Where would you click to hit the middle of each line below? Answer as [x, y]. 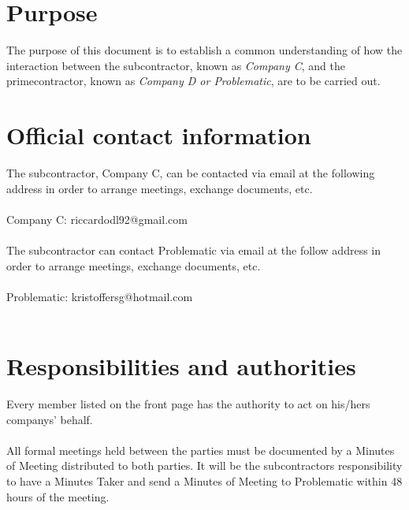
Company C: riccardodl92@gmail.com [97, 219]
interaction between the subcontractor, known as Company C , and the [176, 65]
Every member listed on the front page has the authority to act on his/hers [188, 404]
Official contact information [159, 135]
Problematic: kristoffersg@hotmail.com [100, 296]
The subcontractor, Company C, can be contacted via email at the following [191, 173]
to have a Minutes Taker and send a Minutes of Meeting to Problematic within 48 [204, 481]
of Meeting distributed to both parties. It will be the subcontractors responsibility [204, 465]
